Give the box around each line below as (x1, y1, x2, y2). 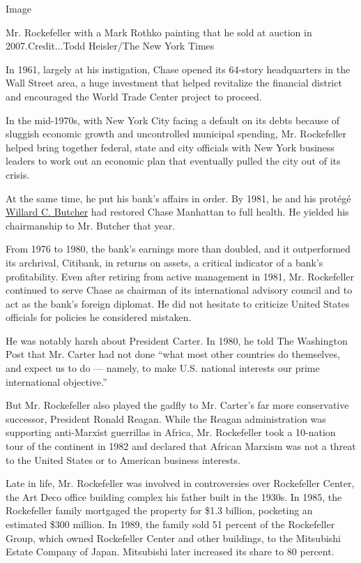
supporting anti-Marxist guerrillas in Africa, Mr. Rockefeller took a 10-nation (6, 425, 336, 440)
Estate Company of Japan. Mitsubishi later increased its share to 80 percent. (6, 544, 335, 559)
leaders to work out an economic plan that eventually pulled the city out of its (6, 153, 341, 168)
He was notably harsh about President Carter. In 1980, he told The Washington (6, 333, 348, 347)
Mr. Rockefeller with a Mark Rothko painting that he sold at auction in (6, 24, 312, 39)
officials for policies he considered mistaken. (6, 310, 192, 324)
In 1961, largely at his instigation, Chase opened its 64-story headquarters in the (6, 61, 351, 76)
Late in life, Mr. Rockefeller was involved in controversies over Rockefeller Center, (6, 476, 355, 490)
